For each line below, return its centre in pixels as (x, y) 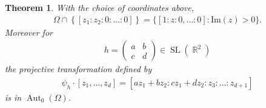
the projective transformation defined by (78, 69)
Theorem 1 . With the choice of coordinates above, (100, 7)
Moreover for (29, 32)
